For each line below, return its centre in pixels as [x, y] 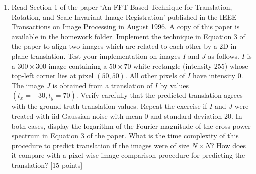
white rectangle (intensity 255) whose [191, 65]
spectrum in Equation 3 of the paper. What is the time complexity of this [125, 136]
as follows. [224, 55]
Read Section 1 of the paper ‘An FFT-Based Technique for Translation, [122, 7]
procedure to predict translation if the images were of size [100, 145]
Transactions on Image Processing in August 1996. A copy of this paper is [125, 26]
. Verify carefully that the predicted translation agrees [159, 95]
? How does [229, 145]
